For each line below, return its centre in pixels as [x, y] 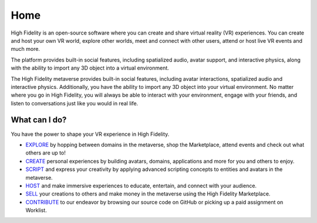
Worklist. [36, 210]
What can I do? [39, 120]
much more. [26, 49]
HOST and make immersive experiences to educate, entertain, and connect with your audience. [141, 186]
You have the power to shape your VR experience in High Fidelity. [90, 134]
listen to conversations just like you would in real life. [75, 103]
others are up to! [45, 153]
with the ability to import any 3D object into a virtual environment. [90, 68]
